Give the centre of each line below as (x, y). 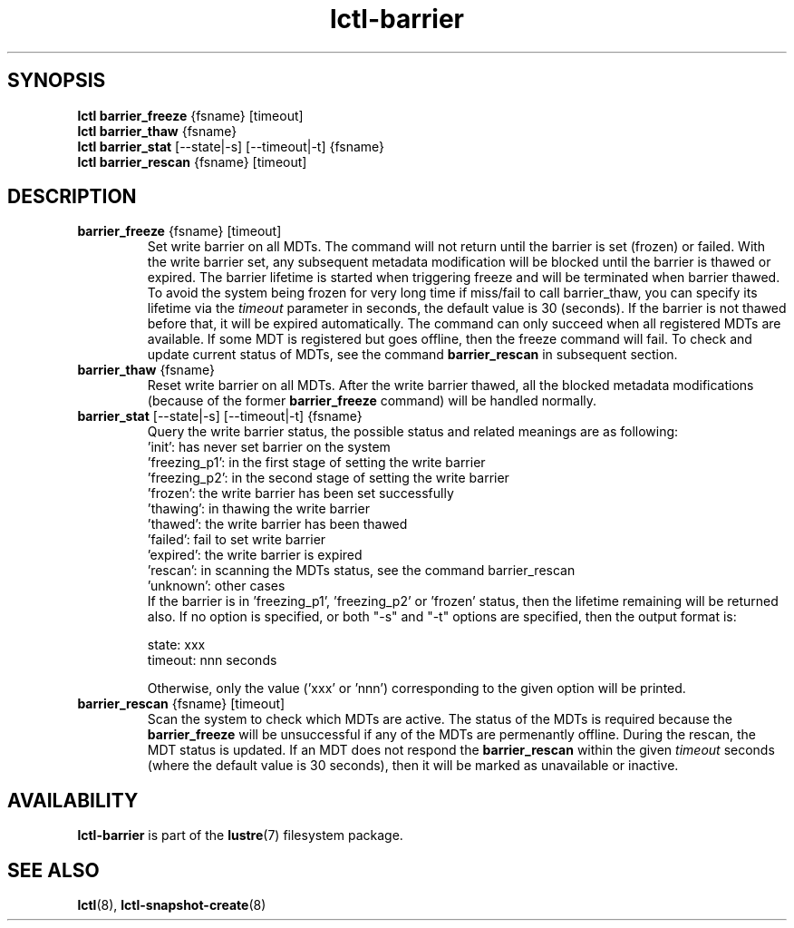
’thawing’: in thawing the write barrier (258, 509)
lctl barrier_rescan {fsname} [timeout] (192, 161)
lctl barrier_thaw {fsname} (157, 131)
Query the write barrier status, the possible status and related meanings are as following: (413, 432)
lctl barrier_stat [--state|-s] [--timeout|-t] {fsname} (231, 146)
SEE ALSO (53, 870)
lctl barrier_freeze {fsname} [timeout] (190, 115)
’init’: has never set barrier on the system (269, 447)
